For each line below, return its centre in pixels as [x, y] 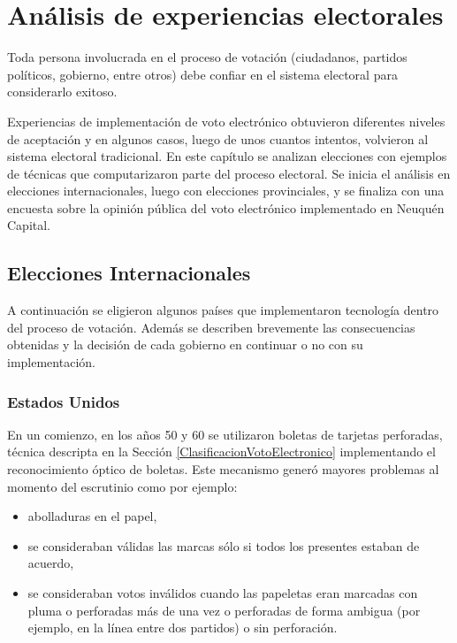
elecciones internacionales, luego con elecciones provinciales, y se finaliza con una [226, 191]
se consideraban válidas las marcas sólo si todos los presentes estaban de [224, 545]
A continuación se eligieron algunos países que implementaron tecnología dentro [223, 310]
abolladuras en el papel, [92, 516]
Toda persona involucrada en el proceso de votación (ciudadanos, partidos [207, 57]
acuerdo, [51, 563]
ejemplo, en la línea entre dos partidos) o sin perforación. [183, 628]
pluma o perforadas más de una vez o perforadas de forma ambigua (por [224, 610]
